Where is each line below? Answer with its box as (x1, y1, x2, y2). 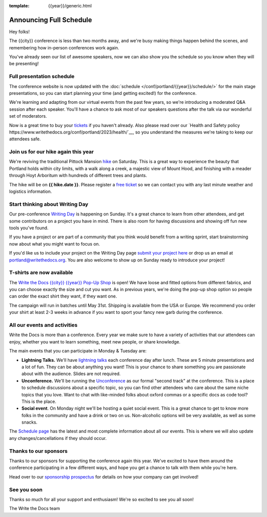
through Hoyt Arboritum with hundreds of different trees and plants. (9, 172, 147, 178)
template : (9, 3, 30, 8)
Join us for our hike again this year (9, 148, 94, 155)
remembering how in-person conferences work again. (9, 44, 120, 50)
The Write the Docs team (9, 506, 60, 512)
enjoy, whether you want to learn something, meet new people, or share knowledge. (9, 339, 180, 345)
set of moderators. (9, 113, 47, 119)
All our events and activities (9, 322, 78, 328)
